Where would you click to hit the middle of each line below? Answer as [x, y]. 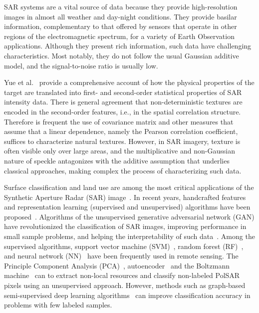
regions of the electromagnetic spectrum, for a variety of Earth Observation [119, 36]
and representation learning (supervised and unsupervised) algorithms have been [127, 207]
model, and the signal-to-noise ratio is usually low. [81, 65]
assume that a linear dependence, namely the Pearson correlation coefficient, [121, 131]
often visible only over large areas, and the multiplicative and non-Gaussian [120, 151]
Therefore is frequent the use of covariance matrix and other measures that [119, 121]
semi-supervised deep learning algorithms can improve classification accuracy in [127, 295]
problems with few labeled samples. [58, 305]
